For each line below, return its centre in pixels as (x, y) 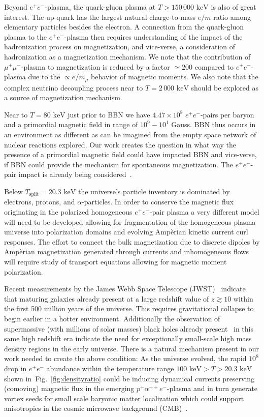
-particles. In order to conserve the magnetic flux (158, 202)
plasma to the (26, 36)
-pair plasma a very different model (205, 212)
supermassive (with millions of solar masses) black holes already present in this (129, 328)
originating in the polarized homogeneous (68, 212)
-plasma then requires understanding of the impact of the (153, 36)
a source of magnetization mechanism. (63, 97)
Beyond (16, 7)
